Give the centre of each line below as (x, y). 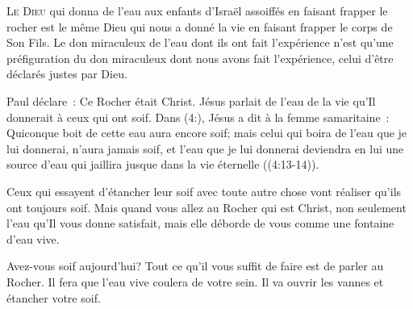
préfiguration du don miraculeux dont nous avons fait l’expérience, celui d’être (200, 58)
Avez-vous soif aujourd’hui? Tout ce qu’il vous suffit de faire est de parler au (195, 266)
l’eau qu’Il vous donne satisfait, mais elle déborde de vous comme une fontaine (200, 223)
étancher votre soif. (54, 297)
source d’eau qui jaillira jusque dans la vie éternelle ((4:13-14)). (163, 164)
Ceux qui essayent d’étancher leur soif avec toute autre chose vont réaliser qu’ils (204, 191)
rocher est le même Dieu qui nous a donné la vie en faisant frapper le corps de (200, 26)
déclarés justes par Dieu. (67, 74)
